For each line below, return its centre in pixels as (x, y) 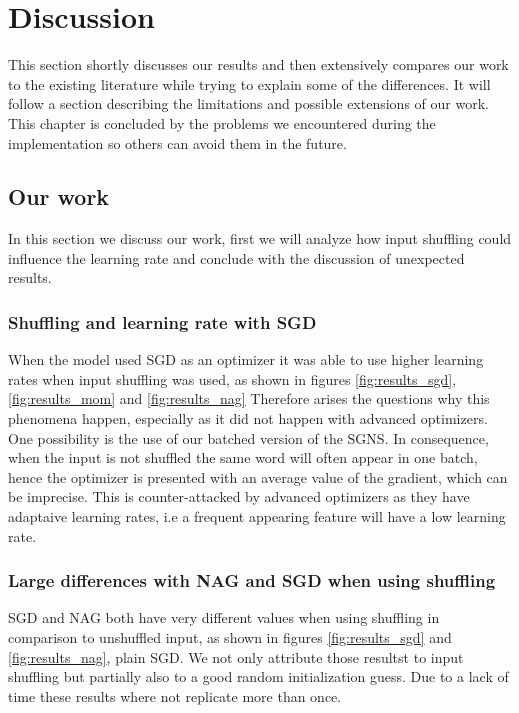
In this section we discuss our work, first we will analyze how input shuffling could (260, 238)
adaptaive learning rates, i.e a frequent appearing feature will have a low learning (257, 516)
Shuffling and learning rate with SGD (162, 322)
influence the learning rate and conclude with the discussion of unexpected (236, 257)
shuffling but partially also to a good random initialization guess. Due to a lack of (258, 676)
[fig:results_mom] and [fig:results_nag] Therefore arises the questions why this (249, 398)
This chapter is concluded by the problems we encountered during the (222, 122)
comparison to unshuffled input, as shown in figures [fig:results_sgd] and (230, 637)
